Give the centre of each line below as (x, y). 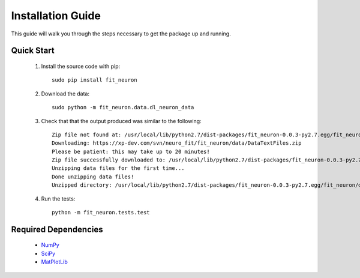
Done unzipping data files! (93, 177)
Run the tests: (58, 199)
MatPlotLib (55, 262)
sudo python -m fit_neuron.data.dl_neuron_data (123, 107)
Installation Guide (56, 16)
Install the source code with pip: (81, 66)
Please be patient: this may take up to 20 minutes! (131, 151)
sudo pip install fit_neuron (94, 80)
